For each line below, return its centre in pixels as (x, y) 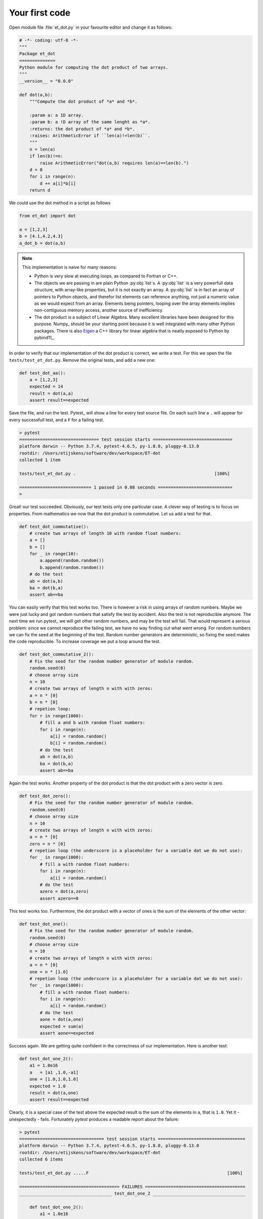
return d (40, 190)
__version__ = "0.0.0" (46, 81)
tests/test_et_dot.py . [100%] (124, 473)
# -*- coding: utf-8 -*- (49, 40)
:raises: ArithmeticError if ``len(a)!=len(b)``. (90, 136)
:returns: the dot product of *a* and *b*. (82, 129)
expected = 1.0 (47, 1086)
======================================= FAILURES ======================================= (132, 1187)
